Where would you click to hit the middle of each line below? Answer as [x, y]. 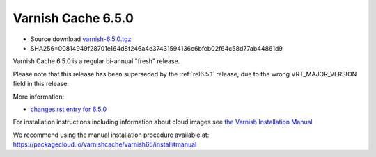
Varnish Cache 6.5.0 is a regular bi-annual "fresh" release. [96, 61]
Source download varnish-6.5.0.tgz [81, 39]
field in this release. [41, 84]
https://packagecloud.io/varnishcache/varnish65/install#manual [105, 144]
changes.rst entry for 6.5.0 [69, 109]
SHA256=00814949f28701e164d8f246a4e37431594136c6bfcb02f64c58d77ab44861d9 [157, 48]
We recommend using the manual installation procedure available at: [111, 135]
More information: [39, 97]
